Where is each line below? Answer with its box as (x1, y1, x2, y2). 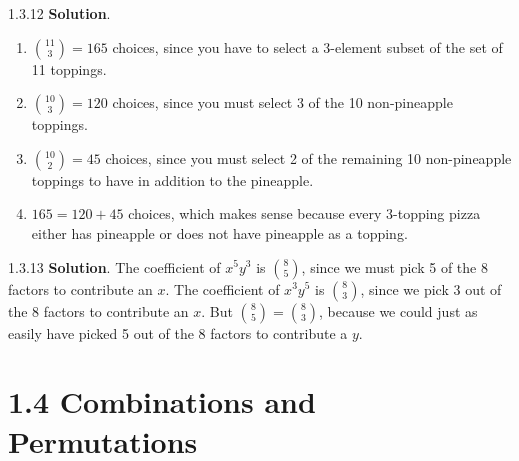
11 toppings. (31, 58, 107, 79)
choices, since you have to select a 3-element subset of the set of (112, 36, 503, 57)
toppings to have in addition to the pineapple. (31, 169, 314, 190)
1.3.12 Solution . (8, 3, 111, 23)
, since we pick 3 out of (360, 278, 502, 299)
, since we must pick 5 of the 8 (301, 256, 488, 277)
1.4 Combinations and (8, 381, 316, 422)
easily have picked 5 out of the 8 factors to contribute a (8, 322, 348, 343)
